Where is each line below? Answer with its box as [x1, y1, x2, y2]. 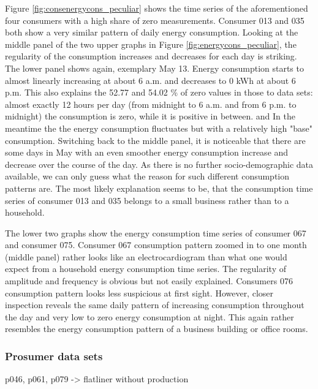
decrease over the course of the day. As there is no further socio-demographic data [5, 157, 314, 170]
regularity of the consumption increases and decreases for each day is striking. [5, 50, 297, 62]
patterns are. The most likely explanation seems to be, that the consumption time [5, 181, 313, 194]
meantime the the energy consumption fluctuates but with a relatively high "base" [5, 121, 312, 134]
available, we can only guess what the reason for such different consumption [5, 170, 290, 183]
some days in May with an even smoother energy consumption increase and [5, 146, 289, 159]
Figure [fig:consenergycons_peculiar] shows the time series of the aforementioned [5, 2, 308, 14]
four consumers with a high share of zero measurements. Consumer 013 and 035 [5, 13, 305, 26]
